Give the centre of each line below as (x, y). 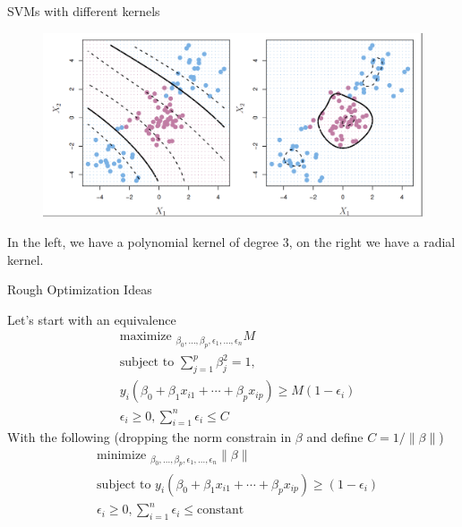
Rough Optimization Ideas (80, 289)
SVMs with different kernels (84, 11)
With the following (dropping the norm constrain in (150, 437)
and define (335, 437)
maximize (145, 337)
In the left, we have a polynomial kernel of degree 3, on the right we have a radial (231, 241)
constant (221, 510)
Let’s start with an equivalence (92, 319)
